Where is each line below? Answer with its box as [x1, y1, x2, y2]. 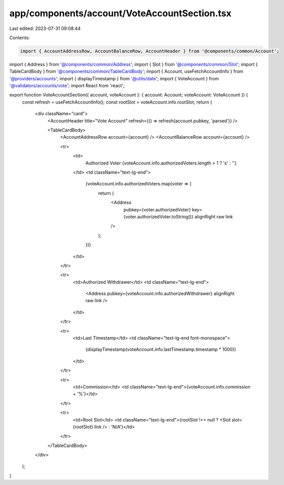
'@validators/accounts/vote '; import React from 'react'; [9, 83, 125, 89]
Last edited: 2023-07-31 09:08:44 [9, 25, 81, 31]
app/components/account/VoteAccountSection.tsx [9, 8, 232, 19]
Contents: [9, 35, 30, 41]
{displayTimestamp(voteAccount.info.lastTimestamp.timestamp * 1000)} [85, 346, 236, 352]
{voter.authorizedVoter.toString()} [123, 213, 194, 219]
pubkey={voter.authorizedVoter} [123, 206, 191, 213]
